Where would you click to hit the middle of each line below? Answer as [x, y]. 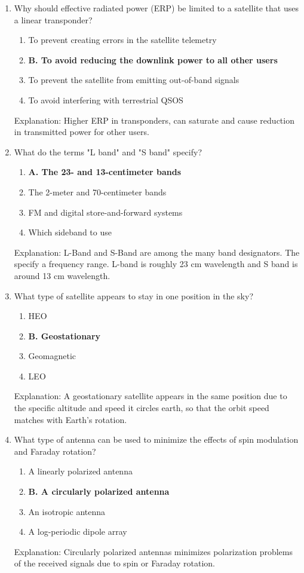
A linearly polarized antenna [80, 471]
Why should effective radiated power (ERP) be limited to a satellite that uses [156, 8]
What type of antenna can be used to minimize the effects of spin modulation [156, 439]
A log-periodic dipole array [78, 531]
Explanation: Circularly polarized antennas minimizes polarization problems [153, 551]
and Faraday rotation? [55, 451]
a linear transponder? [53, 19]
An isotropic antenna [67, 511]
